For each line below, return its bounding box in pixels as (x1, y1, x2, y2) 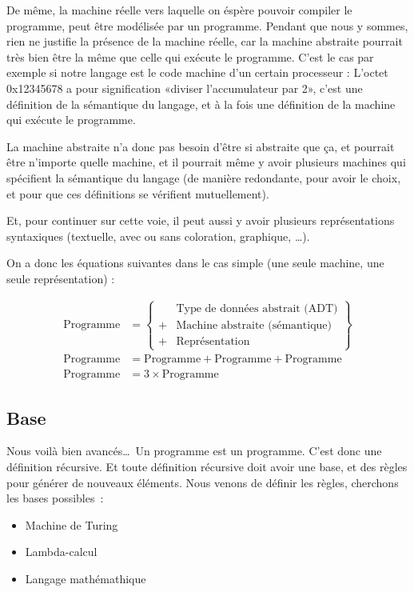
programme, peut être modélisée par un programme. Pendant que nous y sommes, (6, 17, 408, 34)
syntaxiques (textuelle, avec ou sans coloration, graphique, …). (6, 227, 310, 244)
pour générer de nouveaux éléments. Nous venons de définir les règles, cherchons (6, 474, 399, 490)
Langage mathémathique (25, 570, 146, 586)
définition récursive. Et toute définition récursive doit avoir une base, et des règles (6, 458, 408, 474)
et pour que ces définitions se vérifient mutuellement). (6, 185, 269, 202)
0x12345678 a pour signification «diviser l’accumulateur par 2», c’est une (6, 79, 363, 96)
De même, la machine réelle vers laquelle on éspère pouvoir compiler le (6, 2, 352, 18)
